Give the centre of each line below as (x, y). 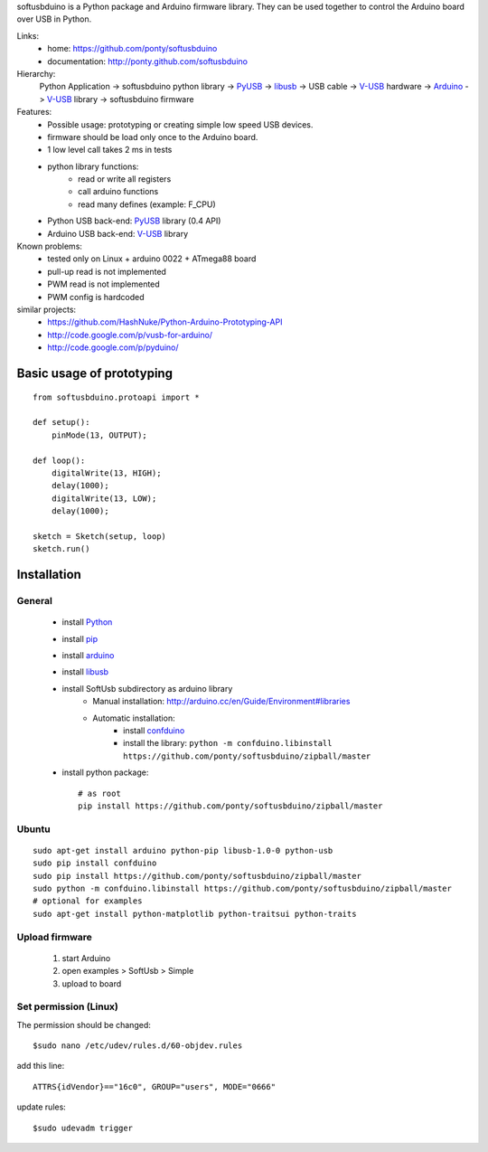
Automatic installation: (134, 718)
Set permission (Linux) (68, 1006)
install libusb (85, 672)
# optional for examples (88, 901)
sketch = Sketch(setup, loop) (100, 536)
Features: (34, 112)
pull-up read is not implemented (107, 271)
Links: (28, 35)
